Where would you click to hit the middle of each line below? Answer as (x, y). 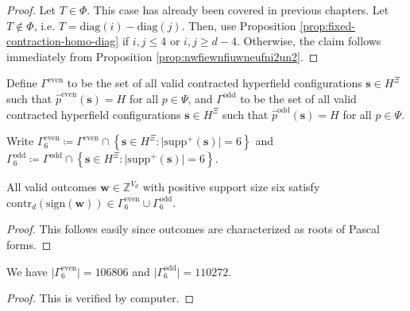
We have (27, 271)
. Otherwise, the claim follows (309, 41)
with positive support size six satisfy (231, 187)
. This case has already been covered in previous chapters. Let (238, 10)
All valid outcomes (52, 187)
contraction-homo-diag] (63, 41)
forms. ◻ (29, 244)
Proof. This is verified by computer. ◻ (101, 298)
